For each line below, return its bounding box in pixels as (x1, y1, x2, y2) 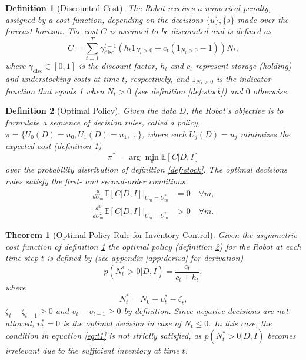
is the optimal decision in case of (62, 316, 182, 329)
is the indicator (216, 72, 271, 84)
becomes (267, 329, 296, 342)
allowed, (5, 316, 35, 329)
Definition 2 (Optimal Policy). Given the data (5, 104, 177, 117)
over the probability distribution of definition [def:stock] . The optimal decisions (5, 163, 287, 175)
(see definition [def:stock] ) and (134, 84, 243, 97)
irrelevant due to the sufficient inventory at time (5, 344, 179, 356)
